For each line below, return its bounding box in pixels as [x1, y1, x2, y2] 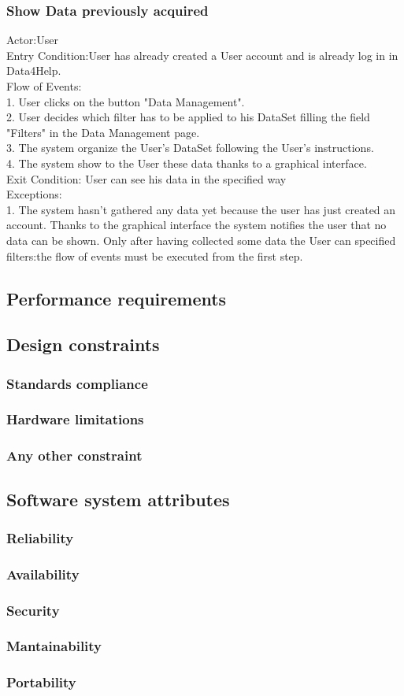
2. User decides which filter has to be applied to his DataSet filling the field [6, 109, 370, 125]
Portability [6, 672, 76, 692]
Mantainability [6, 636, 102, 656]
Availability [6, 564, 80, 583]
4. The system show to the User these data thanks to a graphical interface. [6, 154, 367, 171]
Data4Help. [6, 62, 61, 79]
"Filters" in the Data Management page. [6, 124, 200, 140]
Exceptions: [6, 186, 62, 202]
